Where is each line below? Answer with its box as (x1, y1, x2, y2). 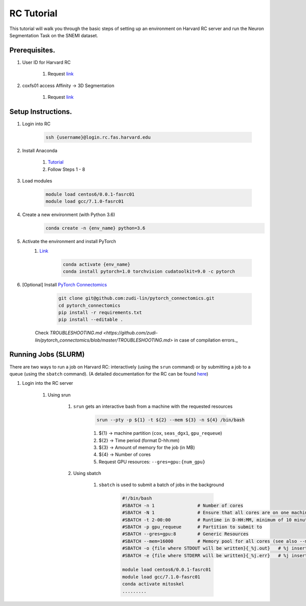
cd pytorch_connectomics (58, 302, 121, 308)
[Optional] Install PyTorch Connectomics (22, 282, 107, 288)
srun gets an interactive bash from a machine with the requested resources (73, 403, 233, 410)
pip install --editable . (58, 317, 123, 323)
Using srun (47, 391, 71, 398)
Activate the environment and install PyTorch (22, 239, 117, 245)
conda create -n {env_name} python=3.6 (45, 225, 145, 231)
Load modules (22, 178, 53, 184)
